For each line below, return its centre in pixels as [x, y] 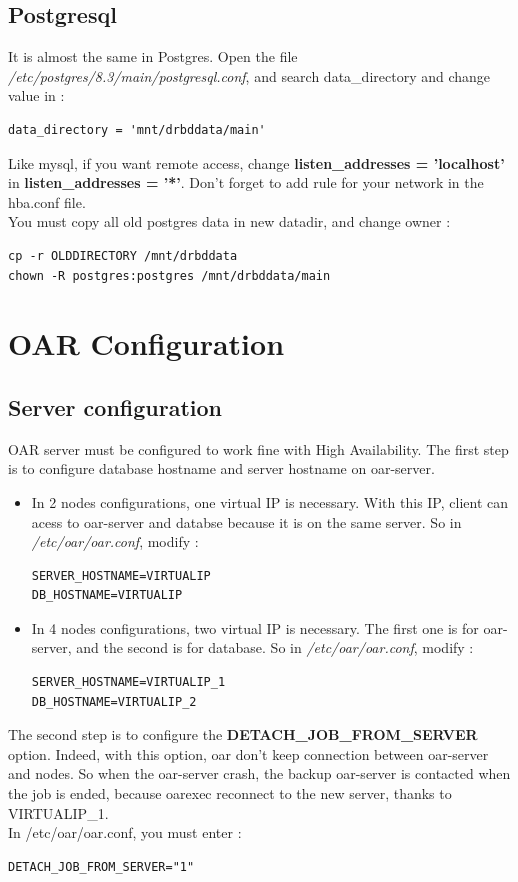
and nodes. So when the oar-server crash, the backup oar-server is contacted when [259, 773]
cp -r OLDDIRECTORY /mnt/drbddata [123, 255]
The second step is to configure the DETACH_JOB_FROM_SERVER [243, 734]
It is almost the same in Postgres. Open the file [153, 56]
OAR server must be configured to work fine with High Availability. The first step [258, 448]
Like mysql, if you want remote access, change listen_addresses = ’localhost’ [256, 162]
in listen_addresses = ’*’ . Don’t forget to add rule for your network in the [246, 182]
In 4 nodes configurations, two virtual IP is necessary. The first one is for [255, 627]
